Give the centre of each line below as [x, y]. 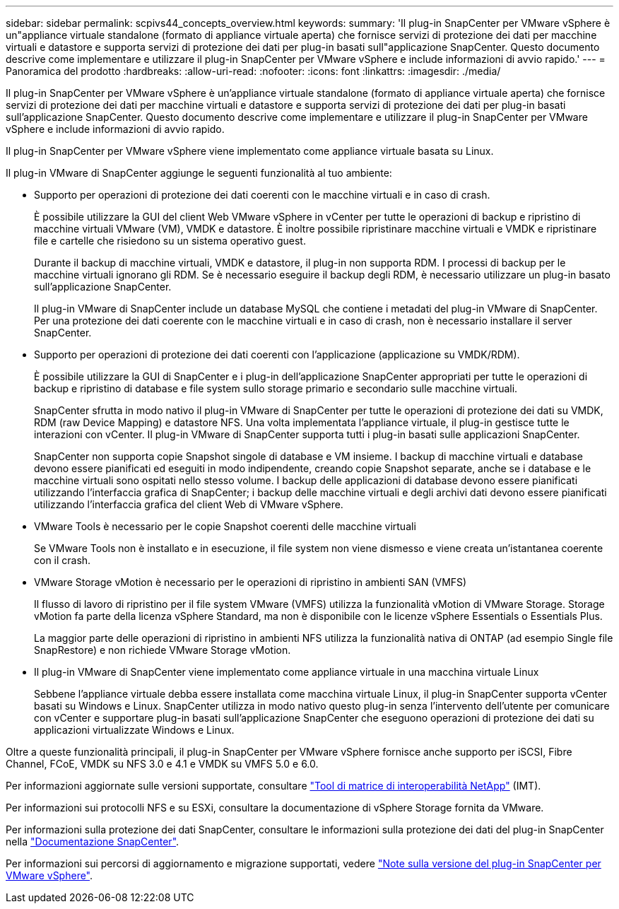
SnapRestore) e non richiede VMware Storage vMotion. [163, 650]
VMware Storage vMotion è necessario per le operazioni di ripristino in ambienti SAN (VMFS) [250, 582]
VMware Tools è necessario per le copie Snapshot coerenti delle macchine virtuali [225, 526]
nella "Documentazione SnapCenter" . [93, 841]
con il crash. [63, 560]
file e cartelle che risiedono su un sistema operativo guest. [170, 241]
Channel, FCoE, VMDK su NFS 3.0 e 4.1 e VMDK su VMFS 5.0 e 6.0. [162, 764]
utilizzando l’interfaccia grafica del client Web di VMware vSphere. [189, 504]
